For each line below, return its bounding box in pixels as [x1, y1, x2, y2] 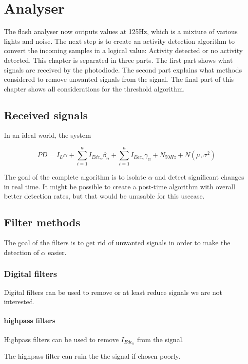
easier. [48, 247, 67, 257]
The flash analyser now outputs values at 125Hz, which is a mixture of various [4, 26, 238, 36]
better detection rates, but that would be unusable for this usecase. [4, 191, 205, 201]
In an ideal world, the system [4, 130, 91, 140]
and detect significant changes [154, 172, 244, 182]
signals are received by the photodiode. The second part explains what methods [4, 64, 242, 74]
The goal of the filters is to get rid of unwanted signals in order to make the [4, 237, 230, 248]
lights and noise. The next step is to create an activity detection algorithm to [4, 36, 235, 46]
